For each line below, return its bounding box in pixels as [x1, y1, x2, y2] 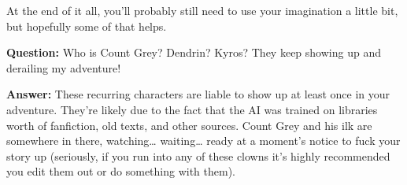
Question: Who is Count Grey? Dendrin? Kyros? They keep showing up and [6, 44, 381, 61]
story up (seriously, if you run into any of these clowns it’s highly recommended [6, 147, 390, 164]
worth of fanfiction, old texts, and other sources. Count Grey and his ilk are [6, 117, 372, 133]
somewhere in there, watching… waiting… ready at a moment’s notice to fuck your [6, 132, 401, 149]
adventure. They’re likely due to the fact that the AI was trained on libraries [6, 101, 378, 117]
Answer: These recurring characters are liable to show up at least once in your [6, 86, 390, 102]
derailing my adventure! [6, 59, 121, 76]
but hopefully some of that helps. [6, 17, 167, 34]
